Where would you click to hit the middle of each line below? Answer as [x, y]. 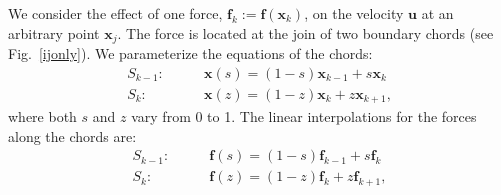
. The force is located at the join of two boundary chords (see [305, 32]
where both [42, 116]
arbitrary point [54, 32]
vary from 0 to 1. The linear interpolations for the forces [304, 116]
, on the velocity [354, 13]
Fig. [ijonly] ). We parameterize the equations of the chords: [190, 53]
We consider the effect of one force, [115, 13]
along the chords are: [72, 135]
